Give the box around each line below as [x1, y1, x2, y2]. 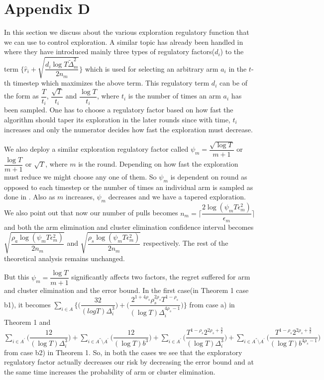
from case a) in [189, 299, 235, 309]
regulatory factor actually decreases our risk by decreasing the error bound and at [4, 357, 254, 367]
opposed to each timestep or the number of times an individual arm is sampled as [4, 182, 253, 192]
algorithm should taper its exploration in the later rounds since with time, [4, 114, 230, 124]
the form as [4, 91, 39, 101]
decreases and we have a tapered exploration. [108, 191, 246, 202]
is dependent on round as [170, 172, 247, 182]
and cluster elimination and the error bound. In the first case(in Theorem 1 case [4, 285, 249, 295]
